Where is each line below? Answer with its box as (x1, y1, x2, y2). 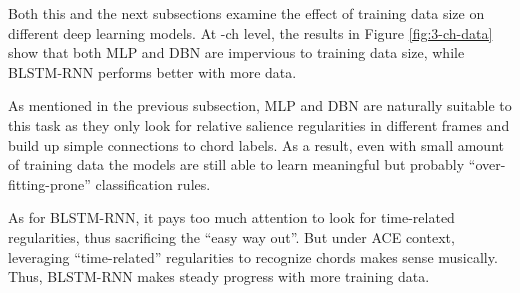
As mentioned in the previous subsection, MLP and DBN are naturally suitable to (8, 95, 512, 116)
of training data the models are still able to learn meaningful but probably (8, 154, 465, 175)
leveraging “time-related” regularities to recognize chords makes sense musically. (8, 246, 498, 267)
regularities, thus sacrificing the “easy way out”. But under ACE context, (8, 226, 455, 247)
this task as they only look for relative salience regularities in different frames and (8, 114, 510, 135)
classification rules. (95, 173, 211, 194)
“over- (468, 154, 506, 175)
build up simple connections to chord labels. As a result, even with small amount (8, 134, 504, 155)
